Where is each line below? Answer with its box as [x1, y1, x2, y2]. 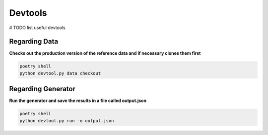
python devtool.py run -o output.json [19, 118, 114, 123]
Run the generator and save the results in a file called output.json [9, 98, 146, 103]
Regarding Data [9, 37, 59, 46]
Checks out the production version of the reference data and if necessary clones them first [9, 50, 201, 56]
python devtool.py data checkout [19, 70, 101, 76]
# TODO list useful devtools [9, 25, 66, 31]
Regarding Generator [9, 85, 76, 93]
